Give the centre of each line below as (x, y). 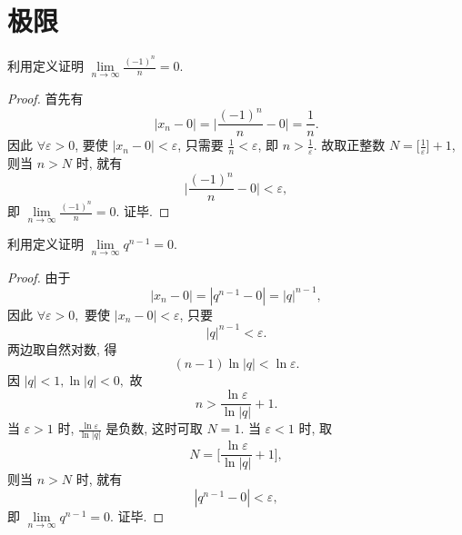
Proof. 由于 (39, 277)
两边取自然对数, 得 (62, 348)
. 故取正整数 (349, 145)
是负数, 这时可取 (154, 428)
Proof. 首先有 (45, 99)
